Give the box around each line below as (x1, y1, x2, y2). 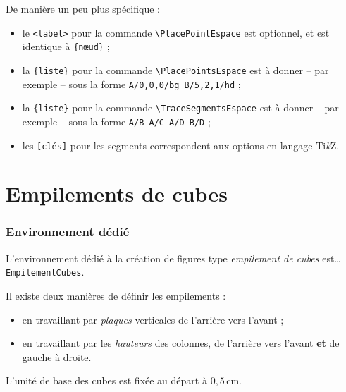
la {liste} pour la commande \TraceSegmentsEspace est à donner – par (22, 100, 339, 115)
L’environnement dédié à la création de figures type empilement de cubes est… (6, 250, 341, 265)
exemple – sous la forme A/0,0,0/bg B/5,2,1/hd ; (22, 76, 241, 91)
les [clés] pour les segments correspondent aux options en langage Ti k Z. (22, 137, 340, 152)
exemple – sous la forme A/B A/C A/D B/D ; (22, 114, 211, 128)
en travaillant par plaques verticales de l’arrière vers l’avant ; (22, 312, 284, 326)
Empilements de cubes (6, 179, 228, 208)
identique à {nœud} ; (22, 39, 110, 54)
